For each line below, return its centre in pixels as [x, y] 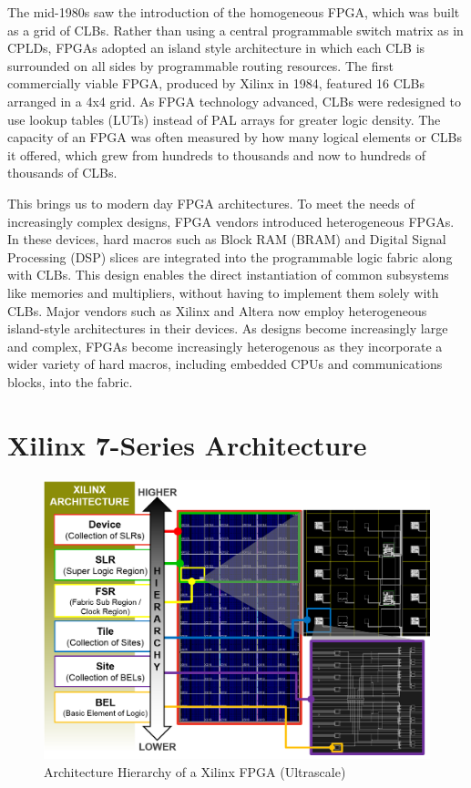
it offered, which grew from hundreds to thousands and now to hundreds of [217, 154]
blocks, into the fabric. [70, 381]
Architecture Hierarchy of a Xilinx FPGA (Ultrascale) [195, 772]
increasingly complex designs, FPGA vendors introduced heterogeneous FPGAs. [231, 221]
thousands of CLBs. [62, 173]
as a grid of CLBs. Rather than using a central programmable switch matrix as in [235, 30]
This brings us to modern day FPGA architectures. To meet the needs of [211, 203]
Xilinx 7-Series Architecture [187, 444]
